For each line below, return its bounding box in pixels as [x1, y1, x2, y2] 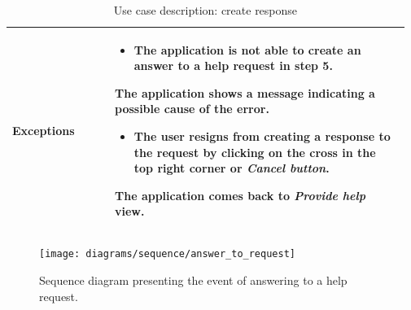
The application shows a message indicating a [115, 84, 375, 101]
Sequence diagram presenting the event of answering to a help [39, 272, 348, 289]
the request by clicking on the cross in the [133, 143, 376, 160]
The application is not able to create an [133, 41, 361, 58]
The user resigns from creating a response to [133, 127, 391, 144]
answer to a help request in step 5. [133, 57, 333, 74]
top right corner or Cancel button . [133, 159, 330, 177]
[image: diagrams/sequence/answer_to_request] [39, 248, 295, 260]
